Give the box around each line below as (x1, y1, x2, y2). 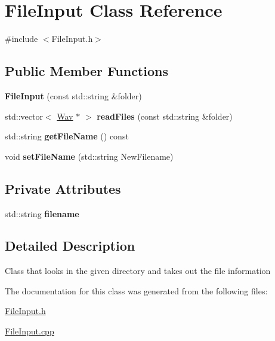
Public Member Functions (5, 62, 168, 80)
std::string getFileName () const (5, 130, 129, 142)
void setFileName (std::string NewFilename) (5, 150, 174, 162)
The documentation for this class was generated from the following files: (5, 284, 268, 297)
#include (5, 32, 38, 45)
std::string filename (5, 207, 79, 220)
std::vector (5, 109, 43, 122)
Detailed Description (5, 236, 135, 255)
